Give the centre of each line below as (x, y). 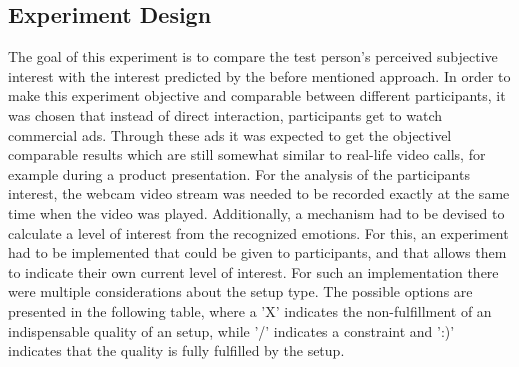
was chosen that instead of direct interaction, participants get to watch (225, 114)
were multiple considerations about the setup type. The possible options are (240, 291)
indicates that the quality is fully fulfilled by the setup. (176, 350)
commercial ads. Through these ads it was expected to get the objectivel (230, 134)
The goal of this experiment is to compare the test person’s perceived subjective (253, 56)
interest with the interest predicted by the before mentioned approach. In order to (259, 75)
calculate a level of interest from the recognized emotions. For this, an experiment (258, 232)
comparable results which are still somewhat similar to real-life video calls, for (247, 154)
